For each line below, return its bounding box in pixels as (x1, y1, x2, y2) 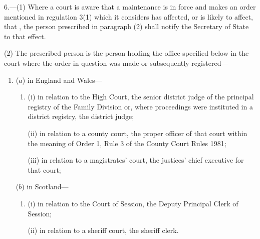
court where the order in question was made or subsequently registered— (4, 57, 228, 68)
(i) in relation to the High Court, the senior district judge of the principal (28, 91, 254, 102)
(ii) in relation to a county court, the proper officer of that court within (28, 128, 247, 138)
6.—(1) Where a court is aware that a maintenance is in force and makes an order (4, 2, 256, 12)
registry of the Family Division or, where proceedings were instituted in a (28, 101, 253, 111)
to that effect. (4, 31, 46, 41)
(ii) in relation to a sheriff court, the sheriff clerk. (28, 225, 179, 235)
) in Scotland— (22, 181, 69, 192)
